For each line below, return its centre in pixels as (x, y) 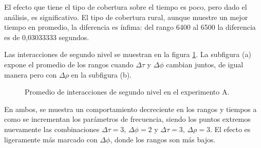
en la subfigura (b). (101, 74)
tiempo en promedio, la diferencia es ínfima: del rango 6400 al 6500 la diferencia (130, 27)
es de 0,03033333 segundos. (47, 37)
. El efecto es (230, 129)
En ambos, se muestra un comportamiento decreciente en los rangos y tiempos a (130, 109)
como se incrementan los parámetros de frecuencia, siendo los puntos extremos (127, 119)
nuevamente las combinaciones (52, 129)
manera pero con (31, 74)
